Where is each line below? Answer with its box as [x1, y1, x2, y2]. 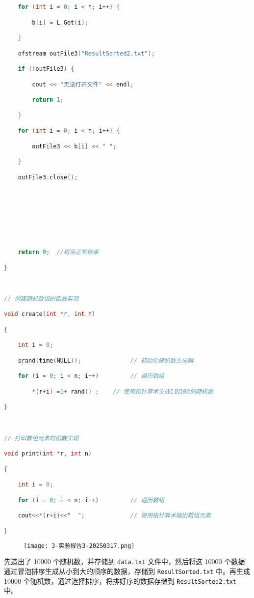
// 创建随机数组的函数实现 [4, 295, 79, 302]
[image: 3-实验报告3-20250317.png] [24, 542, 135, 549]
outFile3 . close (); [18, 173, 78, 181]
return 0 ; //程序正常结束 [18, 249, 99, 256]
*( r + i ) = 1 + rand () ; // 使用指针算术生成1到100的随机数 [32, 388, 213, 395]
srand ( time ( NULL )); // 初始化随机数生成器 [18, 357, 194, 364]
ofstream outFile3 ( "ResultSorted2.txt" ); [18, 50, 155, 57]
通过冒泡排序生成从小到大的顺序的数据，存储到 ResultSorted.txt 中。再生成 [4, 566, 250, 576]
